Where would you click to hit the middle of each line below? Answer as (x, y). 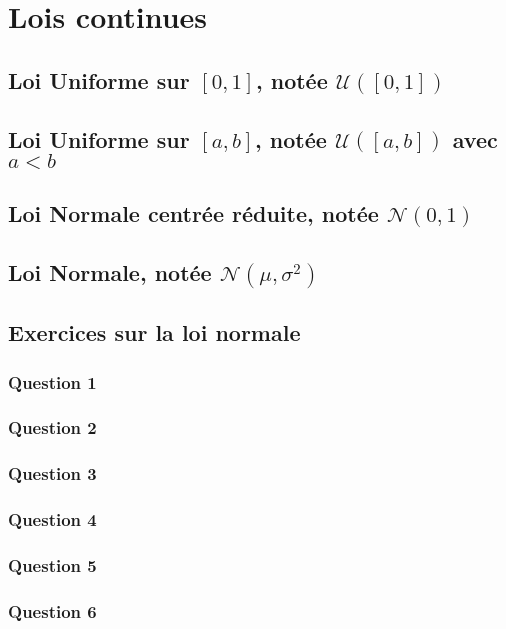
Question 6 (52, 610)
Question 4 (52, 519)
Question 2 (52, 427)
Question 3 (52, 473)
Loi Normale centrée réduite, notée (193, 213)
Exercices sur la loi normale (154, 332)
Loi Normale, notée (110, 272)
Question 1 (52, 381)
